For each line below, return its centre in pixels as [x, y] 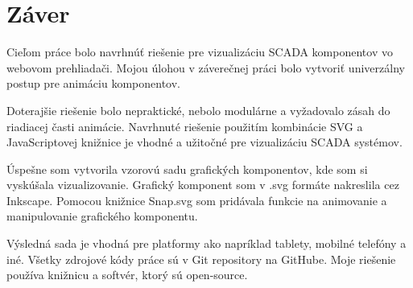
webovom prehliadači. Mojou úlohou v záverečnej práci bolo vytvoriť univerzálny [206, 67]
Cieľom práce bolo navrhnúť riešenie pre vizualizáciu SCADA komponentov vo [200, 52]
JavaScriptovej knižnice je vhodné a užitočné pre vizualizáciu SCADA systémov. [204, 142]
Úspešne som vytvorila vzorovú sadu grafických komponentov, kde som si [187, 169]
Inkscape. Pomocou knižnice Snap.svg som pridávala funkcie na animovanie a [197, 200]
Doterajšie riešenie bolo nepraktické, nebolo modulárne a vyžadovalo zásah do [198, 110]
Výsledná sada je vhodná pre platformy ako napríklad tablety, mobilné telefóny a [206, 243]
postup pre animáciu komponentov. [93, 83]
